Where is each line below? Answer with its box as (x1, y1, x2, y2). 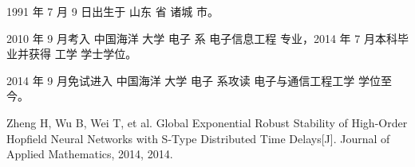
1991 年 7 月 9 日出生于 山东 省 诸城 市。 (6, 3, 219, 19)
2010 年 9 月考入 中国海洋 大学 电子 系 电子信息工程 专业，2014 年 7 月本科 (6, 29, 397, 46)
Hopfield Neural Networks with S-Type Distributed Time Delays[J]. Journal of (6, 130, 390, 146)
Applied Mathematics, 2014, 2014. (6, 146, 173, 162)
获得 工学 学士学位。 (28, 45, 137, 62)
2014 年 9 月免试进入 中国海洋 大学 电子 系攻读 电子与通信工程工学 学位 (6, 72, 381, 88)
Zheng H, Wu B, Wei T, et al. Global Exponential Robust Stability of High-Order (6, 114, 408, 130)
